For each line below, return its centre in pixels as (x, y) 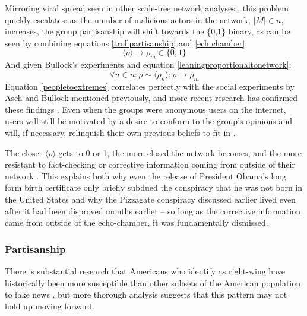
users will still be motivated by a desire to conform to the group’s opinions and (149, 121)
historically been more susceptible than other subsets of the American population (153, 282)
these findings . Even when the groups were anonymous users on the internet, (145, 109)
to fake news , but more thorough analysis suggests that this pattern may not (146, 294)
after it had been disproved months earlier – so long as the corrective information (153, 211)
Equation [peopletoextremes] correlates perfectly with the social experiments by (150, 86)
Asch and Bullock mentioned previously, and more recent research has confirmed (151, 98)
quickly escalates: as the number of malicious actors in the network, (128, 19)
